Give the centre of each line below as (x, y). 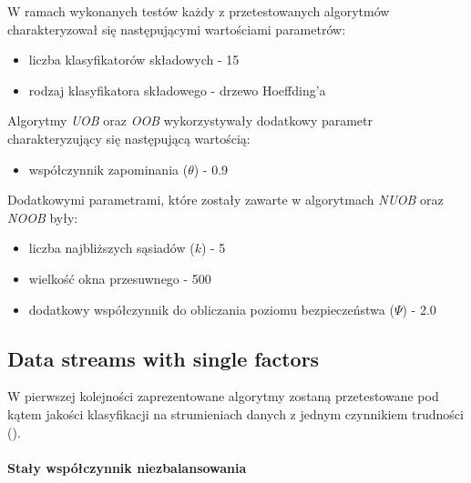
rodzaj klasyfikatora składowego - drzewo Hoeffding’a (177, 90)
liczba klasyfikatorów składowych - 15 (134, 60)
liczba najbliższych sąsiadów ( (112, 248)
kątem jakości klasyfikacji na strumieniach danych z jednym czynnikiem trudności (235, 413)
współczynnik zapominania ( (108, 169)
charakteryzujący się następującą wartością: (129, 138)
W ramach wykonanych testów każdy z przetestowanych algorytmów (199, 11)
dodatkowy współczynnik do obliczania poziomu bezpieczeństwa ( (211, 309)
